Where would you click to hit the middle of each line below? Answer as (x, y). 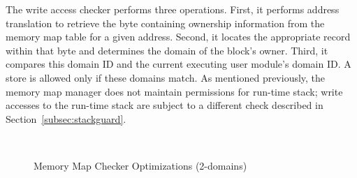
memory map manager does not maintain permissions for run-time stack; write (174, 91)
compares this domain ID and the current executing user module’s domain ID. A (178, 64)
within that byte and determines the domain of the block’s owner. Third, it (167, 50)
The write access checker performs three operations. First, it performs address (173, 9)
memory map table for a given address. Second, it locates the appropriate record (178, 37)
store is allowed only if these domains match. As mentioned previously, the (166, 77)
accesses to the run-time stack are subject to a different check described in (165, 105)
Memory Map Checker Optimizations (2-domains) (140, 165)
